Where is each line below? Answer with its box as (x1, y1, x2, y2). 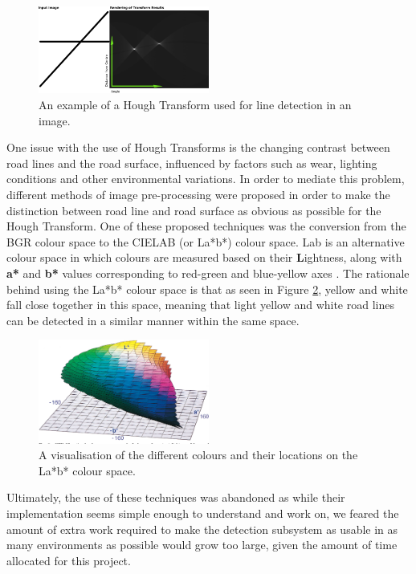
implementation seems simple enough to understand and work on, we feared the (6, 504, 399, 521)
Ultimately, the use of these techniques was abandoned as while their (6, 489, 345, 506)
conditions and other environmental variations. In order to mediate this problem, (6, 170, 405, 187)
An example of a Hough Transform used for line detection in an (39, 96, 352, 112)
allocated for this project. (6, 552, 131, 568)
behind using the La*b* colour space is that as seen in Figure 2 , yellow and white (6, 280, 408, 297)
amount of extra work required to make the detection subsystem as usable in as (6, 520, 398, 537)
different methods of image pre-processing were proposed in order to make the (6, 185, 390, 202)
